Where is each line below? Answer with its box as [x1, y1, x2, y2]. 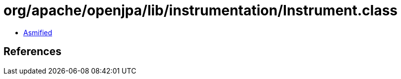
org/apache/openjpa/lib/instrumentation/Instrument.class [3, 2, 398, 19]
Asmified [23, 28, 53, 37]
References [3, 45, 62, 58]
